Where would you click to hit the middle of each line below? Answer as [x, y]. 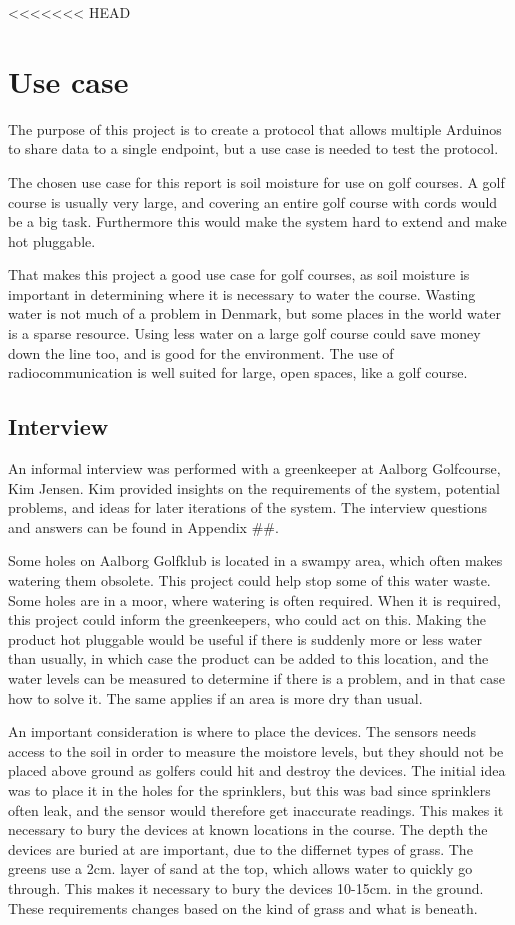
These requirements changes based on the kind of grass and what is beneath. [243, 907]
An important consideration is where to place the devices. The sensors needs [242, 731]
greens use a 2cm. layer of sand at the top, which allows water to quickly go [240, 868]
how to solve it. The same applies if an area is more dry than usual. [215, 697]
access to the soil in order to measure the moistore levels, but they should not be [256, 750]
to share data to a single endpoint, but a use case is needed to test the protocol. [253, 148]
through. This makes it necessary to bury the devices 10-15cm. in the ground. [246, 887]
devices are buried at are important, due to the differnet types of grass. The [240, 848]
